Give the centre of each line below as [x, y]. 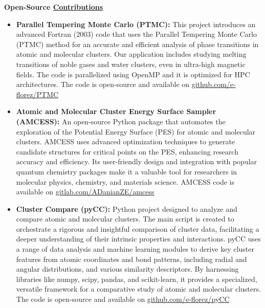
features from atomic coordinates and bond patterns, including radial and [131, 259]
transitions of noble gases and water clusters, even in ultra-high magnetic [131, 64]
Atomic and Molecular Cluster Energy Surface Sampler [116, 111]
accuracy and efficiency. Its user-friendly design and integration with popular [137, 161]
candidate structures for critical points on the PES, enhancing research [127, 151]
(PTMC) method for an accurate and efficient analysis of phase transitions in [137, 44]
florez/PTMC [37, 94]
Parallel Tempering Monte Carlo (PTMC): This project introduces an [136, 24]
